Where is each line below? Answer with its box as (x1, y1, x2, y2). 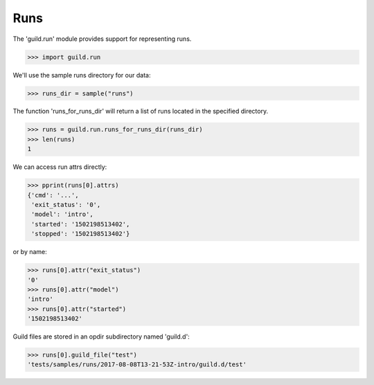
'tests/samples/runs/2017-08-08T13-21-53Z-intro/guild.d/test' (27, 361, 247, 368)
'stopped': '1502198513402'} (31, 230, 130, 238)
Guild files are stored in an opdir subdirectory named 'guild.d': (12, 332, 190, 341)
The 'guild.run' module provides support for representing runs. (12, 35, 192, 43)
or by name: (12, 248, 48, 256)
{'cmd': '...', (27, 191, 79, 199)
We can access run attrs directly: (12, 163, 107, 171)
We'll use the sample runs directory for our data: (12, 71, 151, 79)
